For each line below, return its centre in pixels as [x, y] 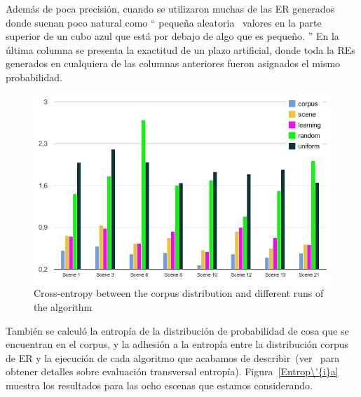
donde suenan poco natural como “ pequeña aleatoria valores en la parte [164, 22]
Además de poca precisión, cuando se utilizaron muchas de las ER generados [170, 8]
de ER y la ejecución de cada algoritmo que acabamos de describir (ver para [173, 357]
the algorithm [63, 306]
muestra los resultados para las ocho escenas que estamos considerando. [159, 385]
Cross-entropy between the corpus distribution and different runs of [179, 293]
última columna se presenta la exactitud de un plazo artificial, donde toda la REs [180, 49]
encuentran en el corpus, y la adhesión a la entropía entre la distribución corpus [177, 344]
